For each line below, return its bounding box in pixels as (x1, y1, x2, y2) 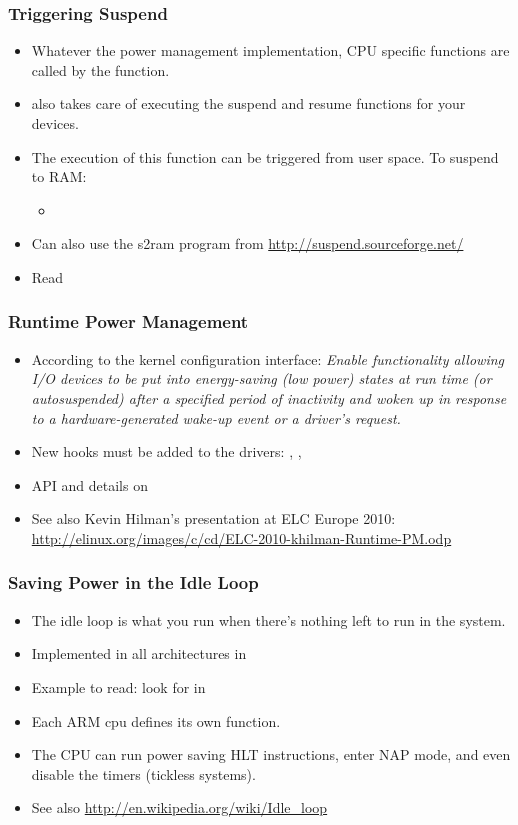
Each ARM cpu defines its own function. (31, 710, 281, 731)
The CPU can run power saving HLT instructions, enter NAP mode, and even (31, 744, 511, 765)
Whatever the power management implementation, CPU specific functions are (31, 40, 510, 61)
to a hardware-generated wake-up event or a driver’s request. (31, 407, 401, 428)
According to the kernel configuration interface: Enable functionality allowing (31, 348, 505, 369)
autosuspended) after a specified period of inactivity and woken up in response (31, 387, 507, 408)
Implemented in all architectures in (31, 643, 247, 664)
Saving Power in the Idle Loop (8, 570, 259, 595)
